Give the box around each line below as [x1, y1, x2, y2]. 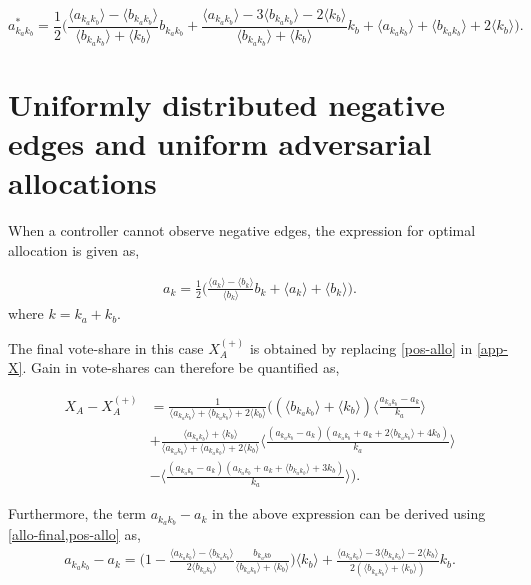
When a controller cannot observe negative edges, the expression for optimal [8, 220, 476, 241]
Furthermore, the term [8, 503, 147, 524]
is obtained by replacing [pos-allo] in [249, 337, 473, 358]
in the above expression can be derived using [211, 503, 486, 524]
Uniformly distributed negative [8, 83, 445, 124]
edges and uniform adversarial [8, 123, 432, 164]
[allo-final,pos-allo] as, [8, 524, 141, 545]
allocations [8, 162, 157, 203]
